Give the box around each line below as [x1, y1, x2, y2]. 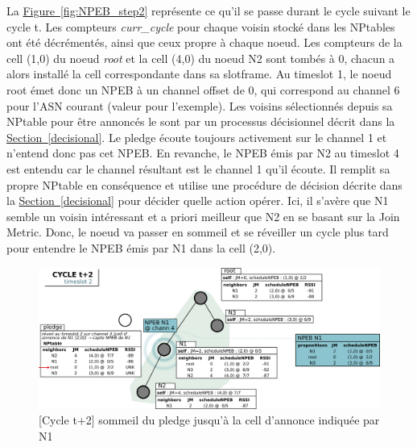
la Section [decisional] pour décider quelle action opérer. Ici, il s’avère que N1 [6, 192, 389, 209]
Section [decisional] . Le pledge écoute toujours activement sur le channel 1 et [6, 128, 387, 145]
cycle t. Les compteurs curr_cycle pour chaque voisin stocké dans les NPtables [6, 18, 395, 35]
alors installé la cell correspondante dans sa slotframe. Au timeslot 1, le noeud [6, 65, 392, 82]
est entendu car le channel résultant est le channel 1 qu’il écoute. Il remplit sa [6, 160, 390, 177]
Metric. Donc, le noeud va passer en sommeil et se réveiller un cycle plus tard [6, 223, 389, 240]
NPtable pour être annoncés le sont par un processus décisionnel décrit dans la [6, 113, 395, 130]
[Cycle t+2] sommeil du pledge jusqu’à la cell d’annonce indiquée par [39, 411, 380, 428]
